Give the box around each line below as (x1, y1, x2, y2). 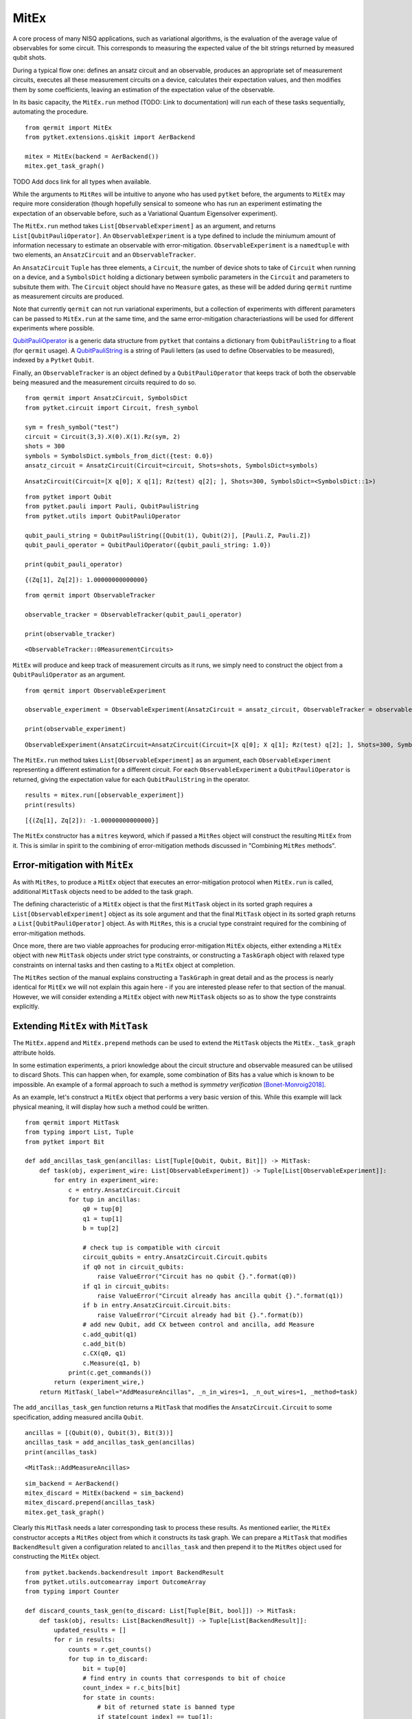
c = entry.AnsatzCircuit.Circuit (68, 1186, 181, 1194)
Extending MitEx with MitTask (12, 1020, 148, 1032)
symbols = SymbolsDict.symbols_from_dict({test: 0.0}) (25, 452, 214, 460)
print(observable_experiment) (25, 725, 127, 733)
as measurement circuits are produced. (12, 292, 124, 300)
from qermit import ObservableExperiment (25, 686, 166, 694)
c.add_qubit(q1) (82, 1331, 137, 1338)
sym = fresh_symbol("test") (25, 423, 119, 431)
